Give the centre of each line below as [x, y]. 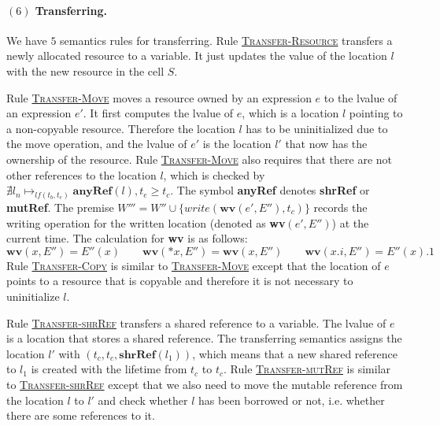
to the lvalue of [361, 97]
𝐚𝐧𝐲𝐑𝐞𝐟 [92, 192]
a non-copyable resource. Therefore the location [121, 128]
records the [340, 207]
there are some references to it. [81, 415]
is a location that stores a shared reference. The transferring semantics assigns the [204, 338]
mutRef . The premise [60, 207]
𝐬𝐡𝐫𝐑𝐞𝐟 [137, 355]
